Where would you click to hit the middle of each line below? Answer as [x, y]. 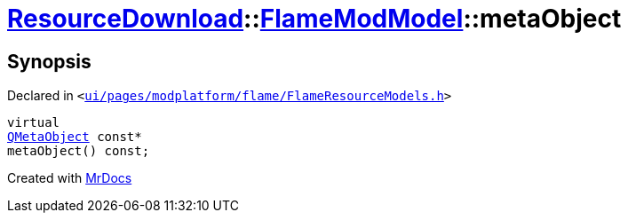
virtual [34, 123]
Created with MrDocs [70, 178]
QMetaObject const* [75, 137]
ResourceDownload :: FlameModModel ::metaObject [314, 19]
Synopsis [49, 61]
